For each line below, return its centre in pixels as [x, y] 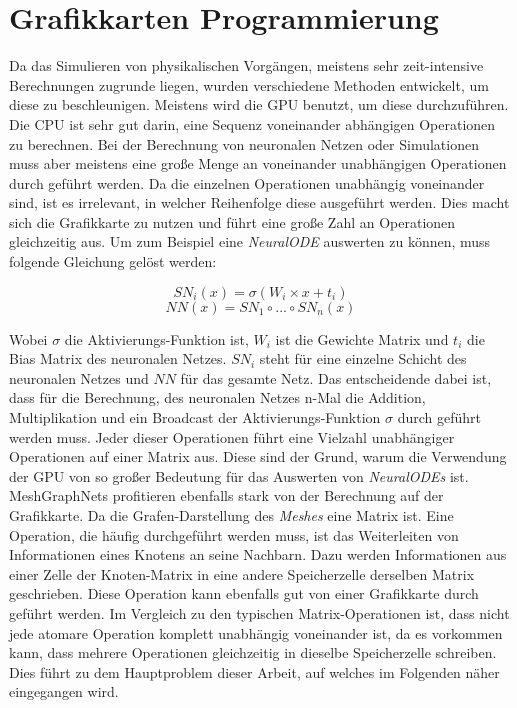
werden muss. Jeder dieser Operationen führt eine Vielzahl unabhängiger [232, 436]
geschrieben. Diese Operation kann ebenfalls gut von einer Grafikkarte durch [244, 593]
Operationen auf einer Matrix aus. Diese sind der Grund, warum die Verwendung [258, 456]
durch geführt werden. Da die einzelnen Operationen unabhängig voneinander [247, 182]
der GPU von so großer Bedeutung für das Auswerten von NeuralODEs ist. [239, 475]
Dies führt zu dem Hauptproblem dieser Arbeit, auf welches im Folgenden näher [254, 671]
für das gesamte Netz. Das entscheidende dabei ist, [336, 377]
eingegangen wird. [64, 691]
